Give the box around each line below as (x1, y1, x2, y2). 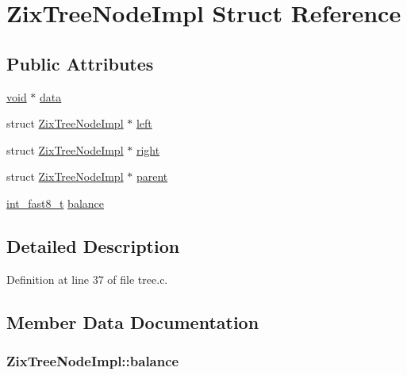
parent (136, 168, 168, 185)
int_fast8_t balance (6, 194, 104, 211)
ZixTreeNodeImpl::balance (6, 351, 179, 371)
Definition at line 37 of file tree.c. (6, 270, 168, 287)
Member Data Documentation (6, 309, 259, 334)
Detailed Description (6, 233, 180, 258)
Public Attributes (6, 51, 154, 75)
